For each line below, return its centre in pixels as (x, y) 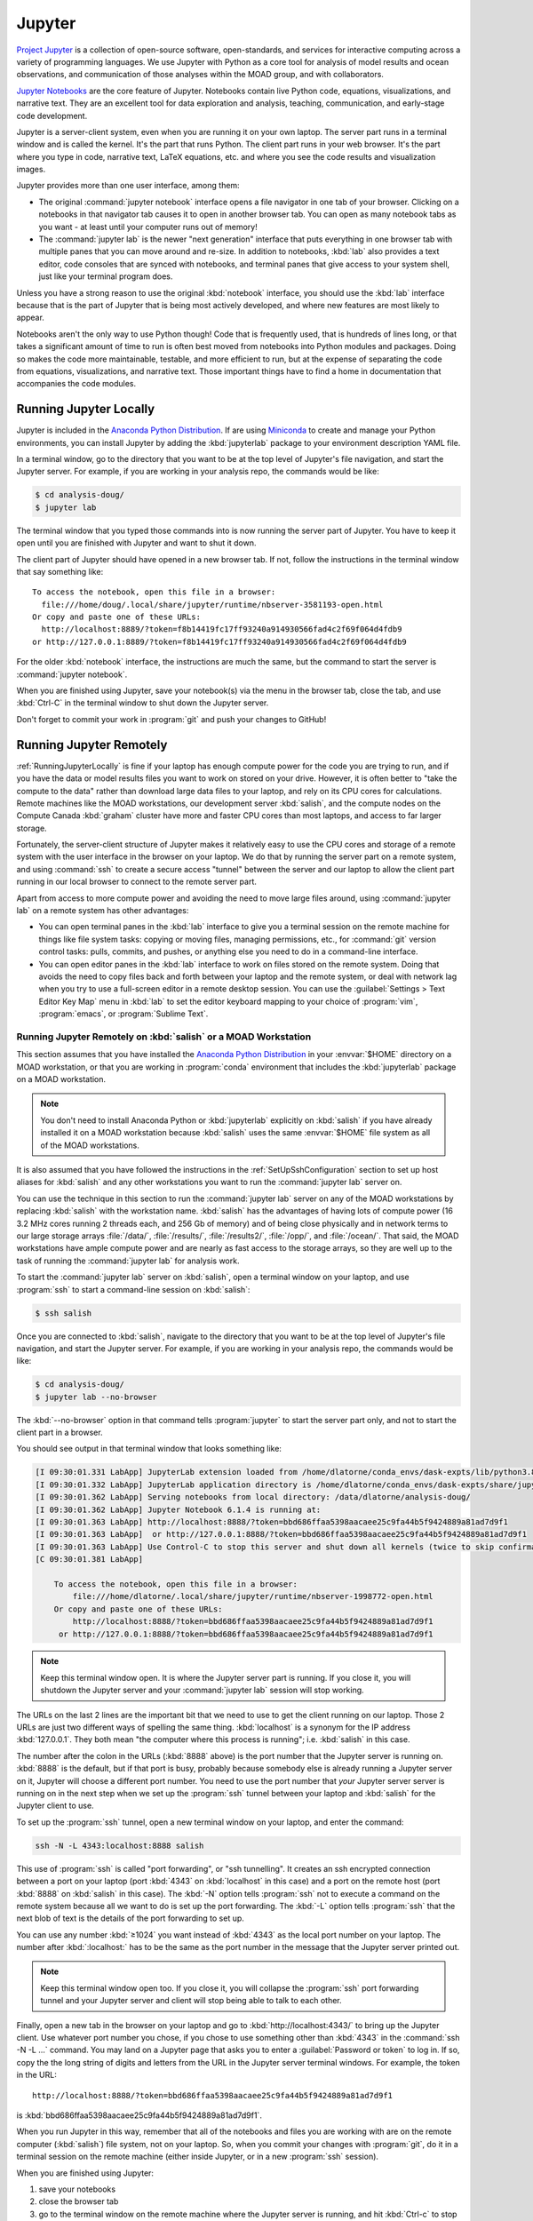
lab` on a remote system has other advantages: (103, 911)
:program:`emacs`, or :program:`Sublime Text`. (123, 1014)
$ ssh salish (64, 1313)
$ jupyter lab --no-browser (96, 1397)
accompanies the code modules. (76, 384)
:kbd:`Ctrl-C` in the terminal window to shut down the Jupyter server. (143, 703)
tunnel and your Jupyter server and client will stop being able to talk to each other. (191, 2001)
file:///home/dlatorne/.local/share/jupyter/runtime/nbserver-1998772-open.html (253, 1596)
